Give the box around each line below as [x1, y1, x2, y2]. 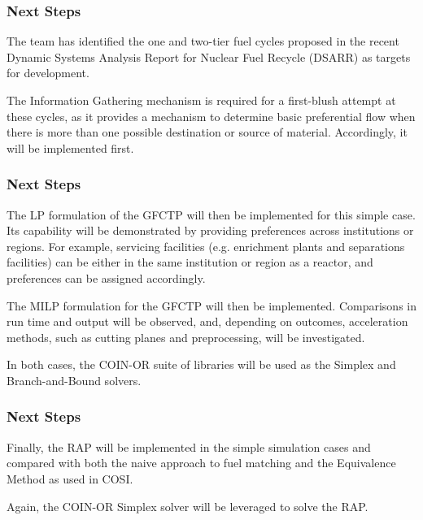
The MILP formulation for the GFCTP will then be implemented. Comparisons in [7, 297, 416, 314]
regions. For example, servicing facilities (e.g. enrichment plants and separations [7, 237, 405, 254]
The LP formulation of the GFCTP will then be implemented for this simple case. [7, 206, 416, 223]
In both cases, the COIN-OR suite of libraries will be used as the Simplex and [7, 356, 396, 373]
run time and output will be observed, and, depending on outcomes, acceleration [7, 313, 408, 330]
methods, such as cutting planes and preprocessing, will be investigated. [7, 328, 365, 345]
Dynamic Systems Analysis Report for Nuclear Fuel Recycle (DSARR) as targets [7, 48, 411, 65]
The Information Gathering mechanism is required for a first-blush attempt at [7, 92, 396, 108]
